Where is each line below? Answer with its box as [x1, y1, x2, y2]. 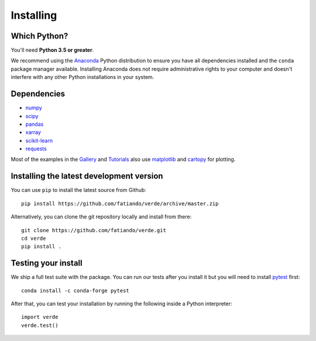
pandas [25, 120, 44, 128]
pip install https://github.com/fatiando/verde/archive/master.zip [21, 200, 219, 207]
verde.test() [21, 322, 59, 329]
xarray [25, 129, 41, 136]
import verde [21, 314, 59, 321]
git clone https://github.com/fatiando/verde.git [21, 227, 167, 233]
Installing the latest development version [11, 171, 163, 181]
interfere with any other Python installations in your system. [11, 74, 154, 81]
